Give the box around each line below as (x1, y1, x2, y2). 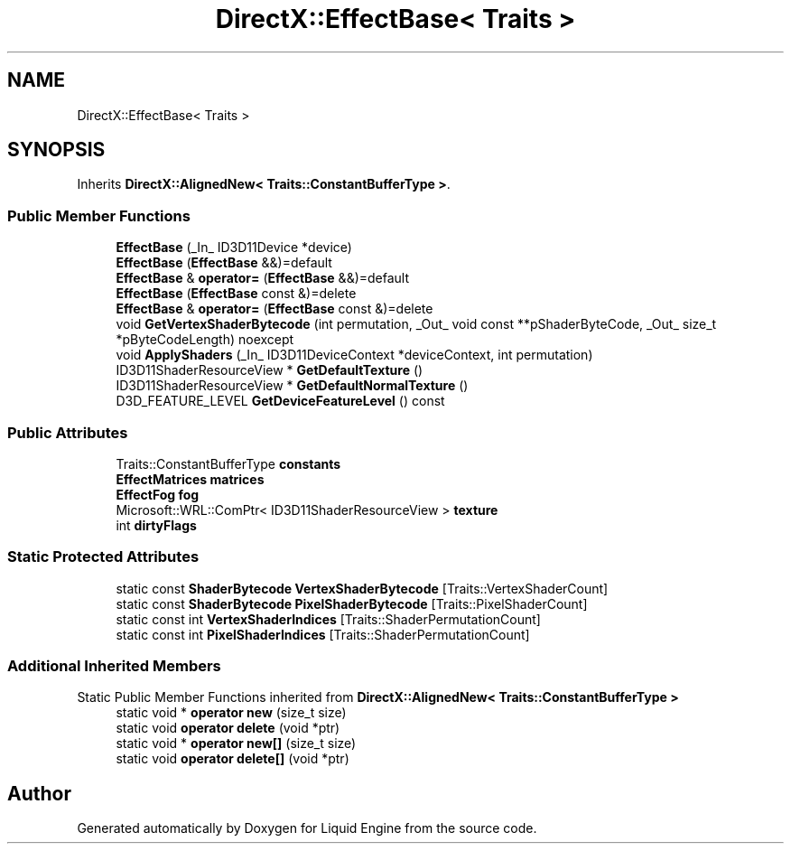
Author (7, 781, 71, 805)
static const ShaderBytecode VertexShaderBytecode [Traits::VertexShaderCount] (116, 580, 609, 596)
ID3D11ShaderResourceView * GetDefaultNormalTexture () (116, 378, 469, 394)
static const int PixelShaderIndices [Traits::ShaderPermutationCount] (116, 626, 530, 642)
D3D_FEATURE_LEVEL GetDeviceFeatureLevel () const (116, 393, 445, 409)
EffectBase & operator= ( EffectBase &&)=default (116, 270, 410, 286)
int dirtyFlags (116, 517, 197, 533)
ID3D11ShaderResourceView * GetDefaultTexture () (116, 362, 423, 379)
